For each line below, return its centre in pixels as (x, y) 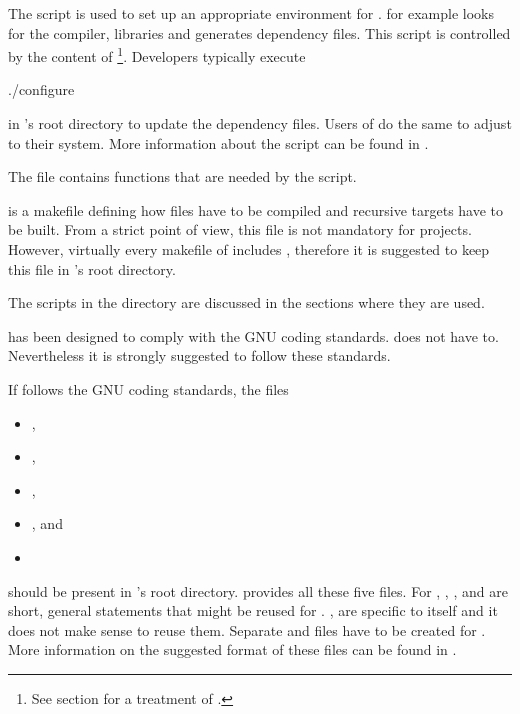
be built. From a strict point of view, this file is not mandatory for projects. (240, 229)
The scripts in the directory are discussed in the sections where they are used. (246, 302)
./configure (41, 89)
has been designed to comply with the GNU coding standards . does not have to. (253, 335)
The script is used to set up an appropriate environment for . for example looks (251, 13)
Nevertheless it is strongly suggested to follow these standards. (199, 355)
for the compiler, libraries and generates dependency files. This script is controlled (259, 32)
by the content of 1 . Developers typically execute (157, 54)
